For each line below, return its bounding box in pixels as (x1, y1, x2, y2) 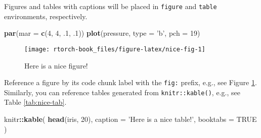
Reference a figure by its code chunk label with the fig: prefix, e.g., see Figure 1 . (4, 77, 257, 88)
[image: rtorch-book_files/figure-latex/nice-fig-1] (24, 45, 205, 53)
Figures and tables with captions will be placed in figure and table (4, 1, 217, 11)
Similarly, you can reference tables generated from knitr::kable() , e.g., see (4, 87, 240, 97)
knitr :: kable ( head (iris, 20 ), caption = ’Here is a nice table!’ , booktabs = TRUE (4, 114, 257, 124)
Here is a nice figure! (24, 60, 88, 71)
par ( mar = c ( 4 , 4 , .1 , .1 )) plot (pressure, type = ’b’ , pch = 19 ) (4, 28, 200, 38)
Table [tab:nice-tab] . (4, 97, 67, 107)
